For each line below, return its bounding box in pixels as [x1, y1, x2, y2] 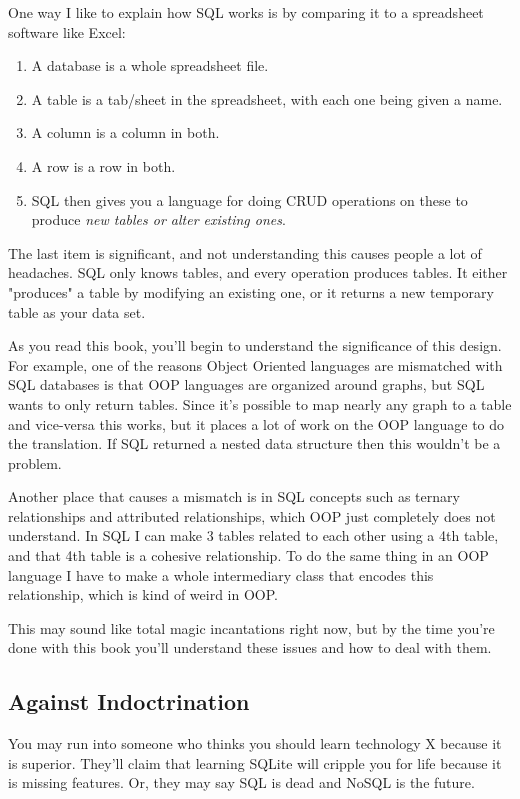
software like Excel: [8, 21, 126, 42]
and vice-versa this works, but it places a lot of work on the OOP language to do [8, 413, 505, 434]
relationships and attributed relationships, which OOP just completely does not [8, 505, 496, 526]
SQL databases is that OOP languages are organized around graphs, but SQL [8, 374, 485, 395]
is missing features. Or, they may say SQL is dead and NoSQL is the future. [8, 772, 475, 793]
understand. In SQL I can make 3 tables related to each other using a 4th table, [8, 525, 499, 546]
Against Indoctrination [8, 686, 250, 717]
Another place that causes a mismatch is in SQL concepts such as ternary [8, 486, 460, 507]
